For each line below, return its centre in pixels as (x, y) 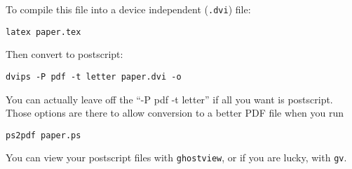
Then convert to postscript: (65, 54)
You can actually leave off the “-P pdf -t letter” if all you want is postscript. (169, 99)
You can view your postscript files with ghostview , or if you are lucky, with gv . (176, 157)
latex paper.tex (43, 32)
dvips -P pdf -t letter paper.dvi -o (94, 76)
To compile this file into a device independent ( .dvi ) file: (128, 9)
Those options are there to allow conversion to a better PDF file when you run (175, 113)
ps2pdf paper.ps (43, 135)
